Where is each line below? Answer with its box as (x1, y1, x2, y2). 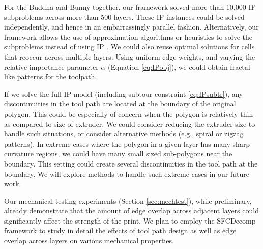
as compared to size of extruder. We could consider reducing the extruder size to (4, 118, 255, 129)
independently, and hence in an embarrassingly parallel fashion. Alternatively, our (4, 21, 259, 32)
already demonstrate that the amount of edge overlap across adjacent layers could (4, 205, 259, 216)
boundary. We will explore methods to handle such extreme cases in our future (4, 168, 249, 179)
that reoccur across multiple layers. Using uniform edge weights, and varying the (4, 51, 255, 62)
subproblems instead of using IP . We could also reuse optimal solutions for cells (4, 41, 255, 52)
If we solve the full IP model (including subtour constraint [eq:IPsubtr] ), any (4, 88, 243, 99)
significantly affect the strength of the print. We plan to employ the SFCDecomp (4, 215, 256, 226)
